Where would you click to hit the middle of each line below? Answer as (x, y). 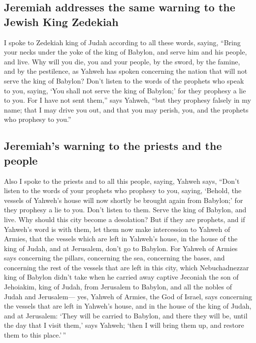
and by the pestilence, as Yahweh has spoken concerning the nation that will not (126, 71)
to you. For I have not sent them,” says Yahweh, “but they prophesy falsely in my (128, 100)
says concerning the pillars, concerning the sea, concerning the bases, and (114, 258)
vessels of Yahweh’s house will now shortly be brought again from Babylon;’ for (124, 200)
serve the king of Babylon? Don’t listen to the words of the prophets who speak (124, 80)
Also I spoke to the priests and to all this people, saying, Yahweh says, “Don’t (122, 181)
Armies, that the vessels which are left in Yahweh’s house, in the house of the (121, 239)
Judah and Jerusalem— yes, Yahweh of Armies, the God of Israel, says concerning (128, 296)
